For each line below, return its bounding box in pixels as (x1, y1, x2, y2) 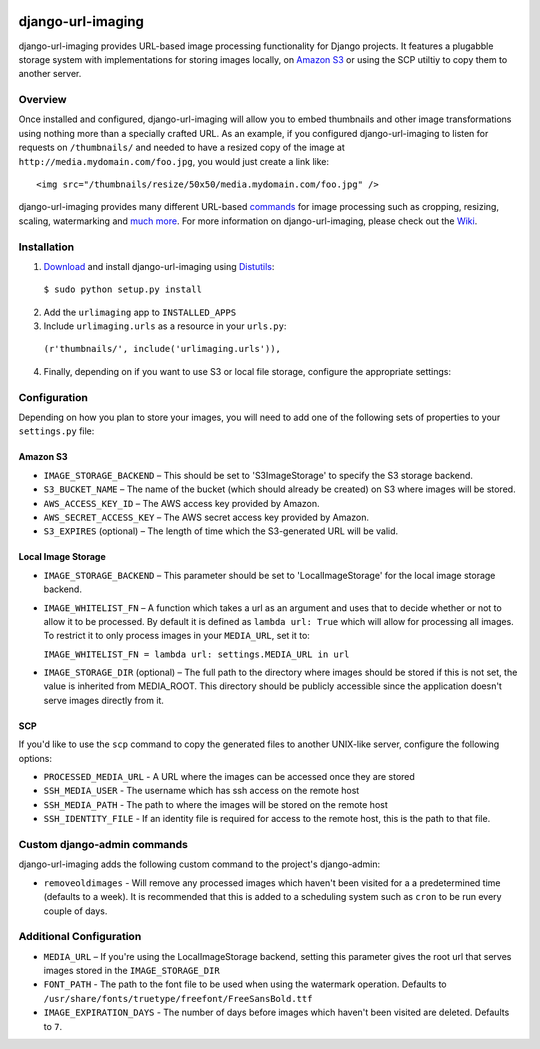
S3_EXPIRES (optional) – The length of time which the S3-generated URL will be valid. (43, 525, 399, 537)
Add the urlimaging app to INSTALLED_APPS (43, 306, 237, 318)
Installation (18, 240, 75, 254)
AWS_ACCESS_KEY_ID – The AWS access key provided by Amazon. (43, 497, 320, 509)
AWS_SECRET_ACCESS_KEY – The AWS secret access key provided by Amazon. (43, 511, 370, 523)
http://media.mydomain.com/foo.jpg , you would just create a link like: (18, 155, 330, 167)
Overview (18, 93, 67, 107)
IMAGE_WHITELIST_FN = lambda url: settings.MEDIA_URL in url (43, 648, 350, 660)
